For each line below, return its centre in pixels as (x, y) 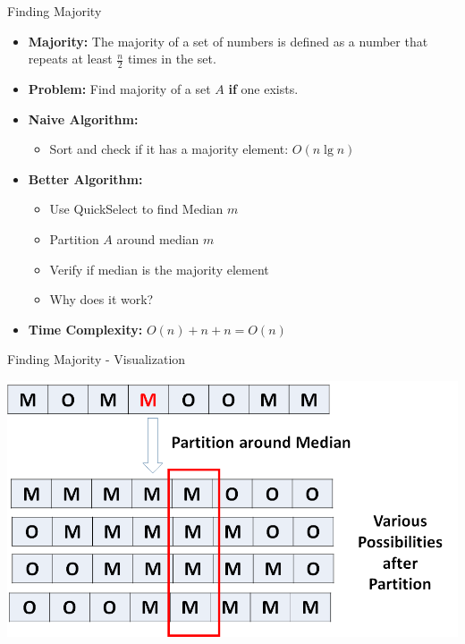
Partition (74, 238)
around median (158, 238)
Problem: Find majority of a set (119, 89)
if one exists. (263, 89)
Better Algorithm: (85, 178)
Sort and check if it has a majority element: (169, 149)
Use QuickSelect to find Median (136, 209)
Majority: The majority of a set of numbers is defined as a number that (228, 41)
